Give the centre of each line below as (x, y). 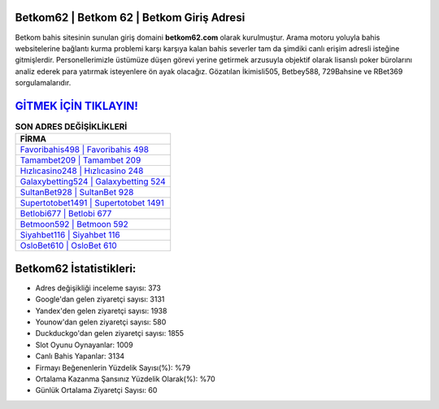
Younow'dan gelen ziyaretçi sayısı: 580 (101, 322)
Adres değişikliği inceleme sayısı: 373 (98, 288)
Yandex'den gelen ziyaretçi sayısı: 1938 (101, 311)
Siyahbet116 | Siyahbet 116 (70, 235)
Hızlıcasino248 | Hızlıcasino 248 (82, 171)
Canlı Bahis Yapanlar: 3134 (80, 356)
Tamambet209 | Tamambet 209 (80, 160)
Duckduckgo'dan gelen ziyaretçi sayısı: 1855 (110, 333)
